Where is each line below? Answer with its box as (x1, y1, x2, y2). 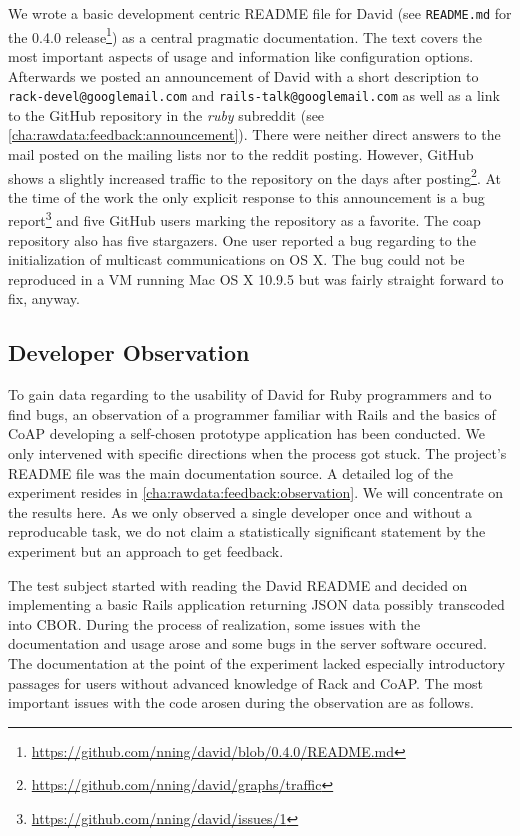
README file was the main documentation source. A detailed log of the (8, 462, 454, 483)
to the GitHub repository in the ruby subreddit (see (8, 104, 325, 125)
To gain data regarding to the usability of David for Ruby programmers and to (8, 384, 492, 405)
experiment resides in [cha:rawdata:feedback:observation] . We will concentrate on (8, 482, 504, 503)
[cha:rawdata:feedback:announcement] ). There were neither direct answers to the (8, 124, 501, 145)
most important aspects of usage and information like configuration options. (8, 45, 474, 66)
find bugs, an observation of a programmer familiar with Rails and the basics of (8, 403, 496, 424)
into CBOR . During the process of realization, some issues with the (8, 613, 421, 634)
